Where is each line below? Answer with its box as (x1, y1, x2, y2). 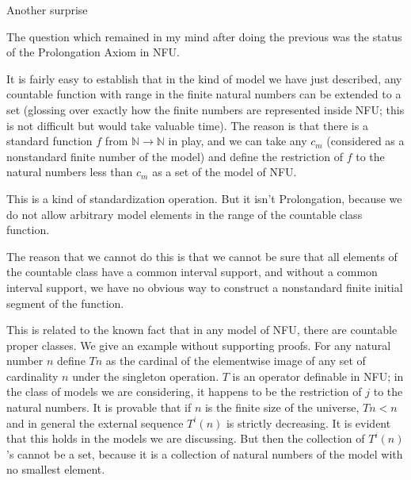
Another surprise (6, 2, 88, 17)
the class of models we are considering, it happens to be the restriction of (6, 383, 362, 400)
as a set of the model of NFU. (152, 163, 297, 180)
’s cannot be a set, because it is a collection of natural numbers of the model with (6, 445, 403, 462)
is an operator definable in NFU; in (232, 367, 404, 384)
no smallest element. (6, 461, 105, 478)
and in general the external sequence (6, 414, 184, 431)
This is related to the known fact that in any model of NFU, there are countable (6, 321, 398, 338)
